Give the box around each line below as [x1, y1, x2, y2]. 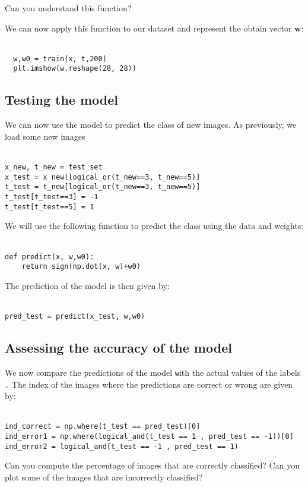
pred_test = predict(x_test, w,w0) [5, 312, 145, 321]
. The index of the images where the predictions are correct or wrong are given [5, 378, 293, 390]
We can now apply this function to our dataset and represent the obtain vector [5, 21, 292, 34]
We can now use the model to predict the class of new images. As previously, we [5, 118, 297, 131]
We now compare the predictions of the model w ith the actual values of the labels [5, 366, 301, 378]
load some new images [5, 130, 85, 142]
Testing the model [5, 90, 118, 109]
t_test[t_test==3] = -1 [5, 193, 99, 202]
